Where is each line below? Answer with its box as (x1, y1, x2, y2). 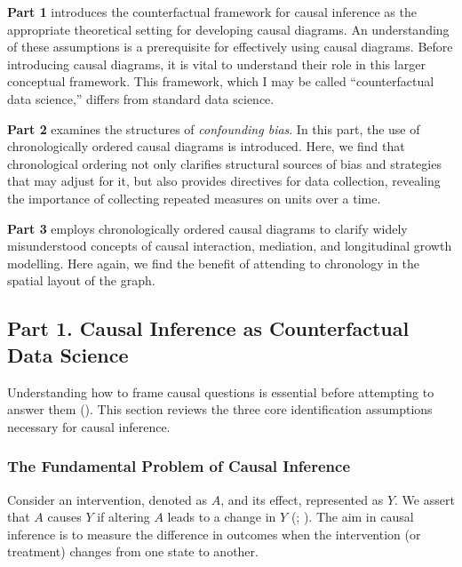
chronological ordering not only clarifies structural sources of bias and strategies (7, 154, 442, 172)
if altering (97, 507, 150, 526)
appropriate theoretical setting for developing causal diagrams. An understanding (7, 20, 450, 38)
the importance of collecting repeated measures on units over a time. (7, 188, 381, 207)
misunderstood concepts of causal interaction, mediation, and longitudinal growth (7, 236, 452, 255)
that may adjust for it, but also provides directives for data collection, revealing (7, 172, 441, 190)
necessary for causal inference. (7, 417, 171, 435)
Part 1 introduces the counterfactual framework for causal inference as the (7, 3, 417, 20)
